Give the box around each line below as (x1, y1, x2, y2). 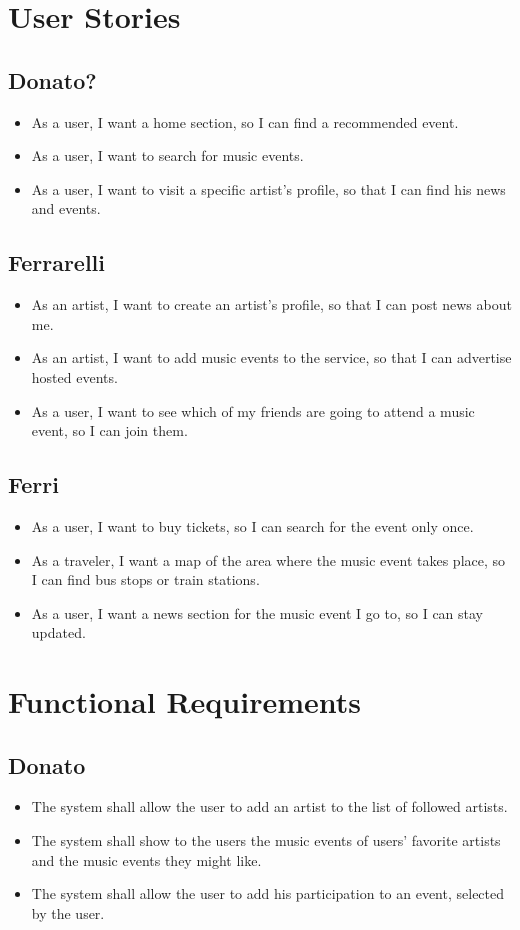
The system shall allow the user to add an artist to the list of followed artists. (31, 796, 508, 817)
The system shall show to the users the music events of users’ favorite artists (31, 830, 501, 851)
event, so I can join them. (31, 420, 188, 441)
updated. (31, 622, 86, 643)
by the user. (31, 902, 105, 923)
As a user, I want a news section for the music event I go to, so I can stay (31, 602, 484, 623)
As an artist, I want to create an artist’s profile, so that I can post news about (31, 294, 512, 315)
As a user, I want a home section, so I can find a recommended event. (31, 111, 459, 132)
